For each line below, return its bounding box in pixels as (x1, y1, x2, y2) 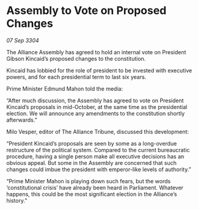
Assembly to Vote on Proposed (6, 4, 167, 18)
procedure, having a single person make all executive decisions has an (6, 153, 185, 160)
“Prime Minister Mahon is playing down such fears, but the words (6, 177, 171, 184)
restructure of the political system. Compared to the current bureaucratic (6, 146, 190, 153)
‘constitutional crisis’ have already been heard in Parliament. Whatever (6, 184, 184, 191)
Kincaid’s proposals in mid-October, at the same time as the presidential (6, 103, 188, 110)
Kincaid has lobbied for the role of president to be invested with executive (6, 66, 193, 74)
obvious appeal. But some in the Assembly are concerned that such (6, 159, 177, 166)
